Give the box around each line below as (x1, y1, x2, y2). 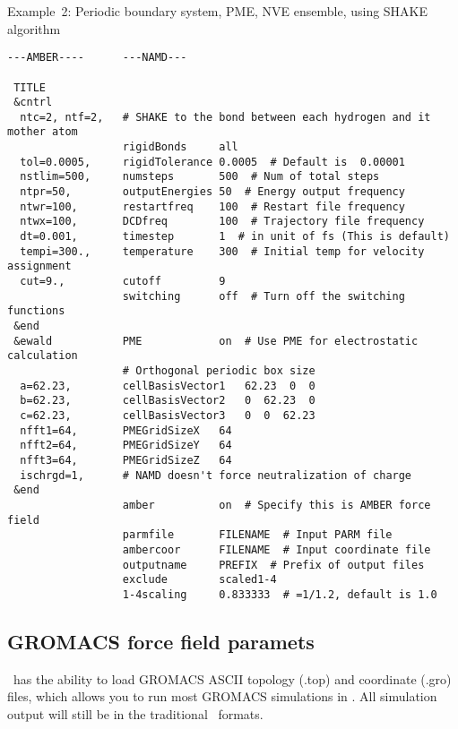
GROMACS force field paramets (7, 627, 315, 655)
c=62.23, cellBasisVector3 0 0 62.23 (20, 408, 315, 422)
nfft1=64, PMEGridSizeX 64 (20, 424, 232, 437)
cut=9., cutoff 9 (20, 275, 226, 288)
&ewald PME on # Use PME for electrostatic (13, 334, 419, 347)
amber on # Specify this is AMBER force (122, 498, 431, 511)
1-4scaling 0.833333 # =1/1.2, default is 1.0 (122, 587, 437, 601)
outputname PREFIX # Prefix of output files (122, 558, 425, 571)
